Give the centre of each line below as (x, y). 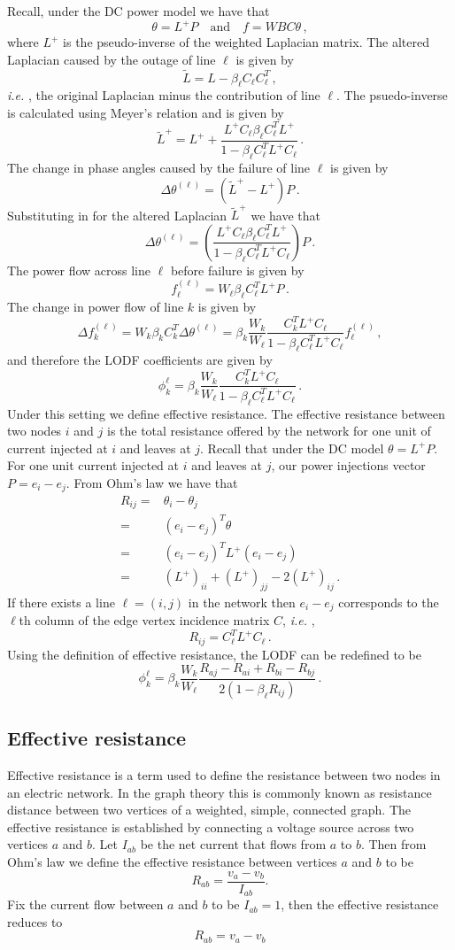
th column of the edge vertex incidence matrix (144, 620)
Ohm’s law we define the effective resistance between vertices (172, 861)
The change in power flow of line (96, 307)
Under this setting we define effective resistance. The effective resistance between (226, 413)
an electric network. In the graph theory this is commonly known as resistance (220, 792)
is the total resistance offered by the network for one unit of (269, 431)
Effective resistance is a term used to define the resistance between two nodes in (224, 774)
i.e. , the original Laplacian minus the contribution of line (164, 95)
